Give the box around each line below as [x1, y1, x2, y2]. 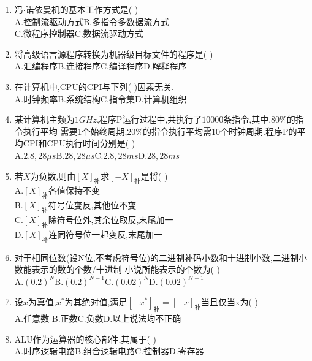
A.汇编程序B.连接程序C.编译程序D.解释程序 [14, 59, 187, 72]
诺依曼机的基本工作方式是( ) [25, 3, 139, 15]
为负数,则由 [30, 169, 76, 182]
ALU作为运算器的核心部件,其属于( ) [14, 332, 156, 345]
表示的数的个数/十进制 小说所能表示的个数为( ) [31, 263, 221, 276]
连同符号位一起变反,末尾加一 [48, 227, 163, 240]
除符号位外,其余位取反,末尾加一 [48, 213, 173, 226]
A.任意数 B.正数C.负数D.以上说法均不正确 [14, 312, 181, 325]
